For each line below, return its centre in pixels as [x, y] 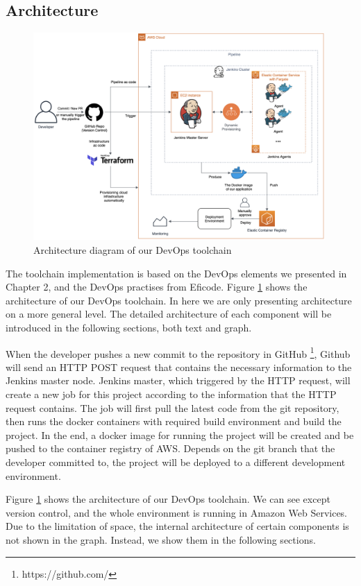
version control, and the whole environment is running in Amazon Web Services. [176, 512]
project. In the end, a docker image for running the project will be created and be [180, 434]
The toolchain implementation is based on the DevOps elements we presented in [176, 273]
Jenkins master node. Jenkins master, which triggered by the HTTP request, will [178, 380]
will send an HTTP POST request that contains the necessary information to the [179, 367]
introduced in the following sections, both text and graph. [129, 327]
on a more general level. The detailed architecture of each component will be [169, 314]
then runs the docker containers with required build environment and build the [174, 421]
